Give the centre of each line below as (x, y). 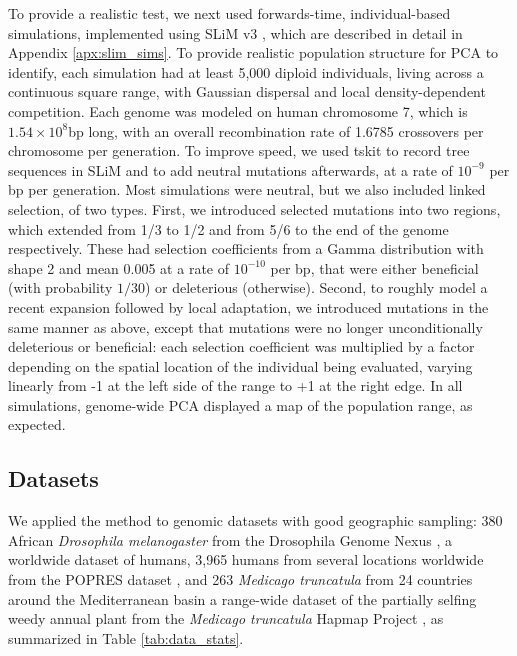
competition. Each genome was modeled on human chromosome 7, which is (238, 110)
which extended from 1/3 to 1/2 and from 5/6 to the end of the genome (228, 228)
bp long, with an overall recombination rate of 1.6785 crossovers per (276, 130)
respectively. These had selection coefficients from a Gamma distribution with (246, 248)
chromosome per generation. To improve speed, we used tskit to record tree (239, 150)
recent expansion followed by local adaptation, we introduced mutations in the (248, 306)
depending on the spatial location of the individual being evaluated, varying (240, 365)
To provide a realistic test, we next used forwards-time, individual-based (229, 13)
